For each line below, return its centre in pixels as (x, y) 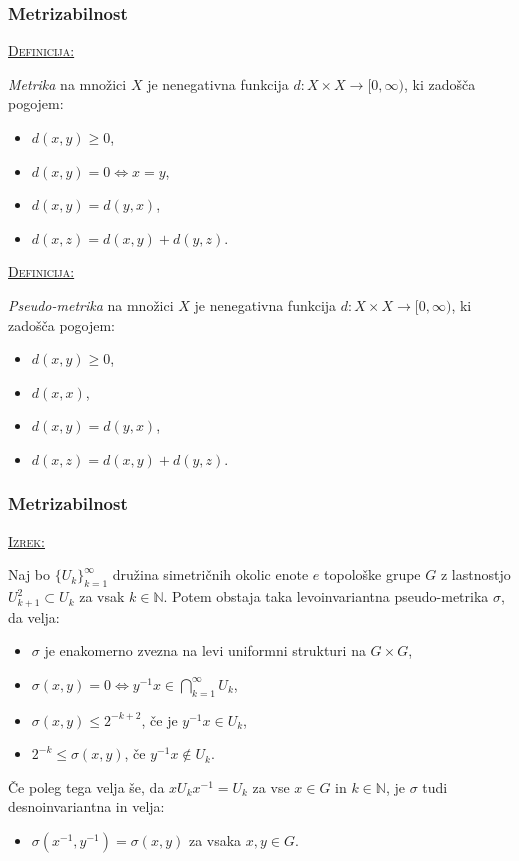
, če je (159, 719)
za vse (271, 786)
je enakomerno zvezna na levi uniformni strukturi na (205, 650)
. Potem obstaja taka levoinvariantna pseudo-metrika (326, 596)
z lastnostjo (475, 574)
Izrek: (27, 540)
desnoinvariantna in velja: (86, 806)
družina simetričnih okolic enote (210, 574)
